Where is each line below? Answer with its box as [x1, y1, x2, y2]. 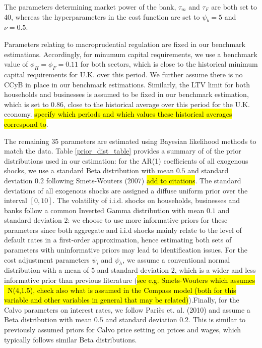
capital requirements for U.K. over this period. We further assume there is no [4, 69, 243, 79]
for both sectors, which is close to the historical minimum [80, 59, 258, 69]
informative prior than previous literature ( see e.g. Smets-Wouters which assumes [4, 275, 255, 285]
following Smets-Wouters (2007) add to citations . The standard [46, 175, 241, 185]
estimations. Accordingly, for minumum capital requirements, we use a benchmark [4, 48, 257, 59]
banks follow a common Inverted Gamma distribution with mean [4, 205, 205, 215]
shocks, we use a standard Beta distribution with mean [4, 165, 174, 176]
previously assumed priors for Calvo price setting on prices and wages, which [4, 324, 241, 335]
